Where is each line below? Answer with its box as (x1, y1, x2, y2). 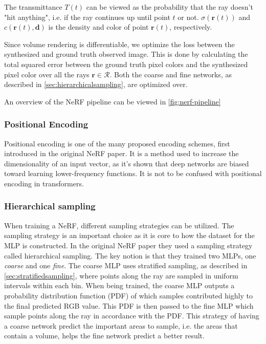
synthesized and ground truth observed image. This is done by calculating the (4, 49, 248, 59)
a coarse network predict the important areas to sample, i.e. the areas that (4, 320, 238, 331)
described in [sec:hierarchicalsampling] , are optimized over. (4, 79, 188, 90)
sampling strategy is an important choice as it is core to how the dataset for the (4, 230, 255, 241)
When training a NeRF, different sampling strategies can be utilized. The (4, 220, 234, 230)
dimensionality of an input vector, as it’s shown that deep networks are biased (4, 158, 249, 168)
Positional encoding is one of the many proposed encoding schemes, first (4, 138, 230, 148)
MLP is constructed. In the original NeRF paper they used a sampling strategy (4, 240, 253, 250)
